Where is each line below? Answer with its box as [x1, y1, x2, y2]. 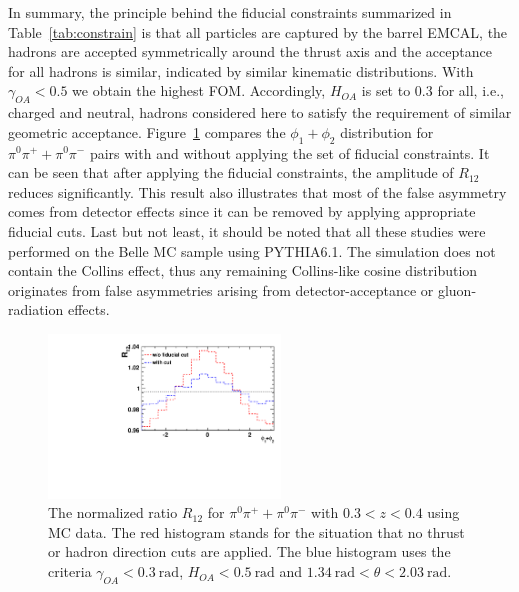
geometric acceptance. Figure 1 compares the [8, 121, 286, 142]
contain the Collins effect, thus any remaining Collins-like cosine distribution [8, 260, 478, 281]
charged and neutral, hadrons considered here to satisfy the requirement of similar [8, 102, 512, 123]
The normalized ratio [48, 502, 178, 523]
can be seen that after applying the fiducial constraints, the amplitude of [8, 162, 454, 183]
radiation [8, 299, 64, 320]
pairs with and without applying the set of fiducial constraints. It [89, 142, 490, 163]
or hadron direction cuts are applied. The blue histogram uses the [48, 541, 451, 562]
